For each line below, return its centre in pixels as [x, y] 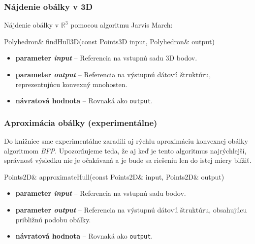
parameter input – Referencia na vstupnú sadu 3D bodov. [106, 58]
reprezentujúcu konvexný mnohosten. [71, 84]
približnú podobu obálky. [53, 219]
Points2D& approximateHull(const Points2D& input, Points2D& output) [114, 176]
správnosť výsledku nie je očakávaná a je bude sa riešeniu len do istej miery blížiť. [128, 160]
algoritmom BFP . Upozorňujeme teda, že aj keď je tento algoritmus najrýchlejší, [125, 150]
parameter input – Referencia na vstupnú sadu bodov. [101, 193]
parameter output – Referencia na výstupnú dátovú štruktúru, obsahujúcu [131, 210]
